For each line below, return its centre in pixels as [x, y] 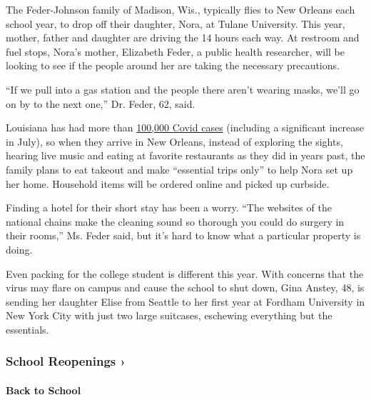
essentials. [27, 329]
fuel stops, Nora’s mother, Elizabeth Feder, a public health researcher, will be [176, 51]
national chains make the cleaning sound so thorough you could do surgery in [175, 221]
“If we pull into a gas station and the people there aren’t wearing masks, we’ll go [183, 89]
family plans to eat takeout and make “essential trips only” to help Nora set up [179, 169]
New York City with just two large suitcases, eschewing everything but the [169, 315]
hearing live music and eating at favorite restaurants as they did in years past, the [185, 155]
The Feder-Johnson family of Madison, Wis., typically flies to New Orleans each [181, 9]
